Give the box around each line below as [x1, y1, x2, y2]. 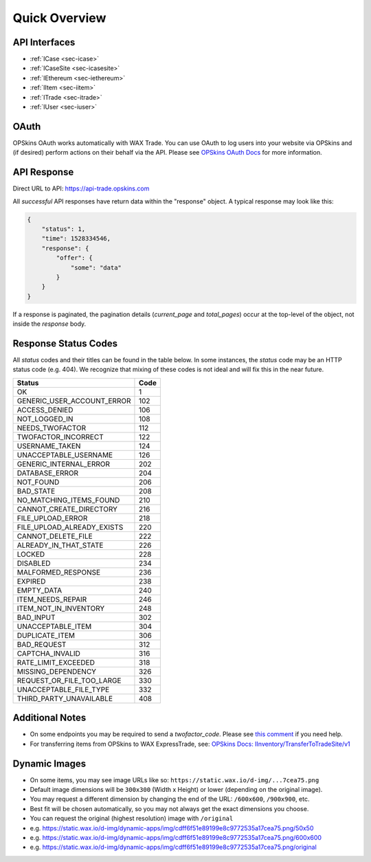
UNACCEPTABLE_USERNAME [16, 450, 113, 460]
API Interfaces [12, 36, 76, 48]
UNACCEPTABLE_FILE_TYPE [16, 685, 110, 694]
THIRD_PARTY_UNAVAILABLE [16, 694, 113, 703]
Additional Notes [12, 712, 87, 724]
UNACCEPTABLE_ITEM [16, 621, 92, 631]
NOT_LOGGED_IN [16, 414, 74, 423]
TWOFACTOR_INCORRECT [16, 432, 104, 441]
